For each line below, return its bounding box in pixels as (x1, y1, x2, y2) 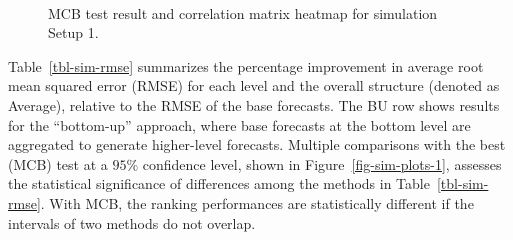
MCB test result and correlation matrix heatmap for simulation (48, 2, 438, 23)
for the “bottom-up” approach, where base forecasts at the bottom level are (8, 114, 471, 135)
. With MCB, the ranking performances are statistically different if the (40, 192, 474, 213)
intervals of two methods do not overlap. (8, 212, 256, 233)
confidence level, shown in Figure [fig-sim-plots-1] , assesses (142, 153, 502, 174)
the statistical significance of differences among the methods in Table (8, 173, 430, 194)
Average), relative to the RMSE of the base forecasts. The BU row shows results (8, 94, 500, 115)
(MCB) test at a (8, 153, 108, 174)
